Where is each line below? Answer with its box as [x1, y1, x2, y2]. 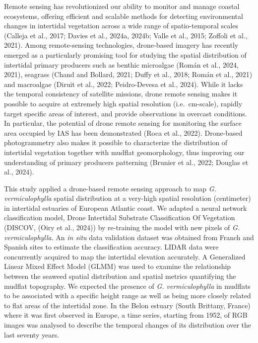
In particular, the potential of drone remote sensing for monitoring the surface [4, 118, 242, 128]
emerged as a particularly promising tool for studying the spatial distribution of [4, 49, 247, 60]
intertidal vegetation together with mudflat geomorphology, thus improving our [4, 147, 245, 157]
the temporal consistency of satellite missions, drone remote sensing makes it [4, 88, 238, 99]
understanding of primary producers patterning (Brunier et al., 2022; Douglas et [4, 157, 249, 167]
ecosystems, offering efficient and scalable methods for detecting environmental [4, 10, 243, 21]
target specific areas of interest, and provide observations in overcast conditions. [4, 108, 247, 118]
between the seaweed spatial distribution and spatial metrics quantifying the [4, 271, 236, 281]
